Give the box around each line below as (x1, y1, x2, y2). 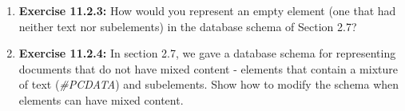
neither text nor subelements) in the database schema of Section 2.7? (18, 18, 357, 34)
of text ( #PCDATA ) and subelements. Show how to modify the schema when (18, 76, 399, 93)
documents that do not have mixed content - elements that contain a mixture (18, 60, 399, 77)
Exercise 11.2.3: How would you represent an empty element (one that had (18, 2, 396, 18)
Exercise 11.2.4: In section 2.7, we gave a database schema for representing (18, 45, 396, 61)
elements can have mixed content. (18, 91, 184, 108)
